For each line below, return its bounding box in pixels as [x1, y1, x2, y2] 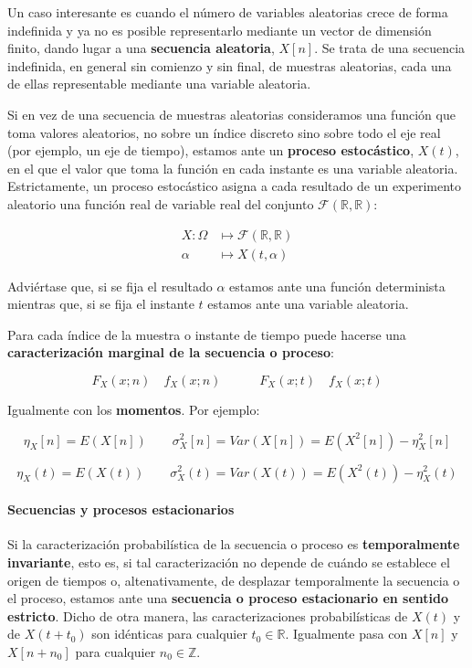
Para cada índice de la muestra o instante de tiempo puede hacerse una [7, 324, 406, 344]
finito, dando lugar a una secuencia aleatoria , [7, 38, 275, 58]
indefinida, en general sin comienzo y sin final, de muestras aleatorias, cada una [7, 56, 452, 75]
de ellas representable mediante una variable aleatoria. [7, 74, 311, 93]
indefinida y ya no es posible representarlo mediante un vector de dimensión [7, 20, 432, 39]
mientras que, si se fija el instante [7, 294, 194, 313]
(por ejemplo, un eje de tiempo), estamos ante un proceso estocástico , [7, 141, 414, 160]
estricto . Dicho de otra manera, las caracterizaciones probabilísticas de [7, 606, 408, 625]
